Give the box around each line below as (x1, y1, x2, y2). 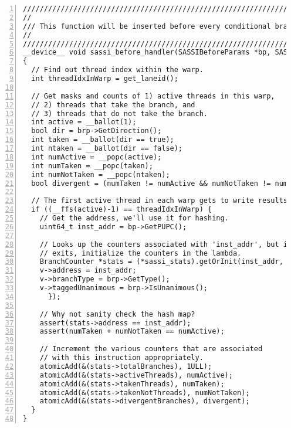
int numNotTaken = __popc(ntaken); (31, 170, 170, 179)
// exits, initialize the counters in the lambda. (39, 249, 242, 257)
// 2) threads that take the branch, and (31, 100, 195, 109)
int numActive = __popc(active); (31, 152, 162, 161)
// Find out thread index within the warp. (31, 66, 204, 74)
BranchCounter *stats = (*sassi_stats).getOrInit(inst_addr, (39, 257, 283, 266)
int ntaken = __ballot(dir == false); (31, 144, 183, 152)
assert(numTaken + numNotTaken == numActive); (39, 327, 225, 336)
